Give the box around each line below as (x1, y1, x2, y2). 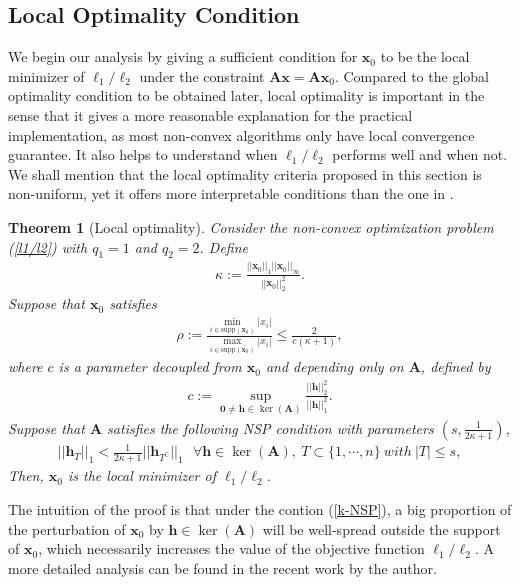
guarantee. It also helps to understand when (8, 144, 278, 165)
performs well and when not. (332, 144, 508, 165)
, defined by (420, 356, 491, 377)
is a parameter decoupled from (58, 356, 242, 377)
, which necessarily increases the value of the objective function (38, 538, 425, 559)
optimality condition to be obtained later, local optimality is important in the (8, 85, 485, 106)
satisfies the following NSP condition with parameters (107, 417, 434, 438)
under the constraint (139, 65, 265, 86)
